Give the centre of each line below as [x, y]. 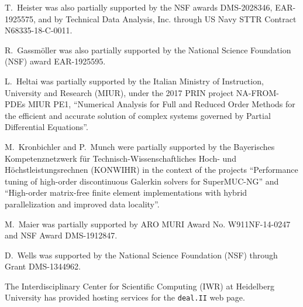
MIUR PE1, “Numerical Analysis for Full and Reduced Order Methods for [161, 104]
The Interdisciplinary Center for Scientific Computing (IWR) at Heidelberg [140, 286]
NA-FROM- [257, 92]
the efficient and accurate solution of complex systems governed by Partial [138, 115]
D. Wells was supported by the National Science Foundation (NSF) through [141, 255]
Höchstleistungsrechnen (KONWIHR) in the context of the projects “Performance [151, 170]
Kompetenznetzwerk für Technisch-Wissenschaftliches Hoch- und [120, 158]
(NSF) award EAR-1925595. [55, 61]
